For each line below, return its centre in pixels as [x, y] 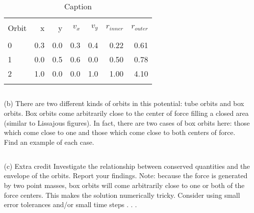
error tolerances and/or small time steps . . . [71, 204]
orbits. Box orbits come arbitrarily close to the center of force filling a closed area [126, 113]
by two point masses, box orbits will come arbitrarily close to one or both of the [124, 185]
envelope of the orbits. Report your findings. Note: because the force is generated [126, 175]
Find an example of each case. [49, 142]
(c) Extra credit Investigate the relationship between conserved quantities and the [127, 166]
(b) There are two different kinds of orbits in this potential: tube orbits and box [124, 103]
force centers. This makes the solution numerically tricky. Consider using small [122, 195]
